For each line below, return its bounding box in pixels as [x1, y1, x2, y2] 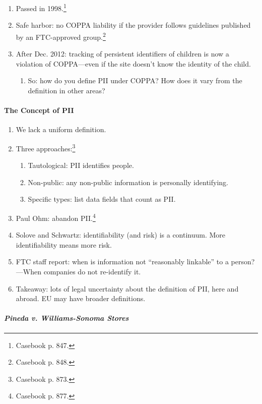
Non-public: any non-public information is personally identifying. [28, 177, 228, 187]
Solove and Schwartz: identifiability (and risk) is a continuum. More [16, 229, 226, 240]
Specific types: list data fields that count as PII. [28, 194, 176, 204]
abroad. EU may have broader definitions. [16, 293, 146, 304]
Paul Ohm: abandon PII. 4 [16, 211, 96, 223]
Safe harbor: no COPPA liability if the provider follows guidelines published [16, 20, 251, 30]
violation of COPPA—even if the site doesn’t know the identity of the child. [16, 58, 251, 69]
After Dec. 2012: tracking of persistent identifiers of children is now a [16, 48, 229, 59]
